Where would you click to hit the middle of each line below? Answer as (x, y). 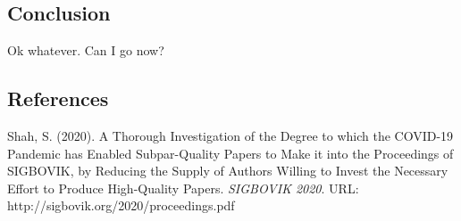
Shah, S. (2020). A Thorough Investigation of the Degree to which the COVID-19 (230, 135)
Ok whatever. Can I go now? (86, 50)
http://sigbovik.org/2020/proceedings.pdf (121, 205)
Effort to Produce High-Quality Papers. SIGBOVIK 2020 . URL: (183, 188)
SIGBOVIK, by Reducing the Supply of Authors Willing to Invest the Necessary (228, 171)
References (58, 98)
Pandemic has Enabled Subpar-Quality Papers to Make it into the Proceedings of (230, 153)
